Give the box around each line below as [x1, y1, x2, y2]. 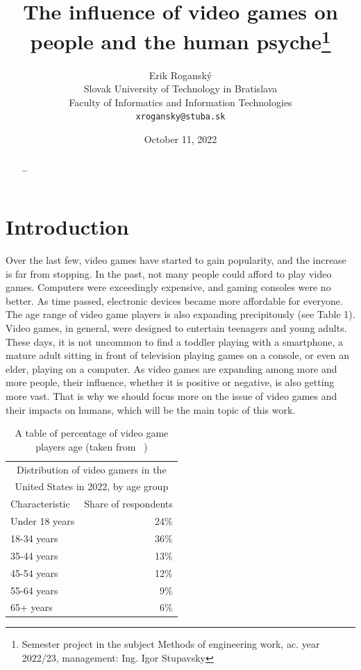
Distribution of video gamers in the [17, 462, 167, 476]
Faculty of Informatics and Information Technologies [69, 94, 292, 109]
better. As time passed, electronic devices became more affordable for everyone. [6, 293, 343, 308]
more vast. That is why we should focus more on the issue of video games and [6, 389, 337, 403]
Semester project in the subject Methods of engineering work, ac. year [22, 637, 320, 651]
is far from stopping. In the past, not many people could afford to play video [6, 266, 332, 280]
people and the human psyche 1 [30, 24, 331, 56]
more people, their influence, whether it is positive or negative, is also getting [6, 375, 335, 390]
